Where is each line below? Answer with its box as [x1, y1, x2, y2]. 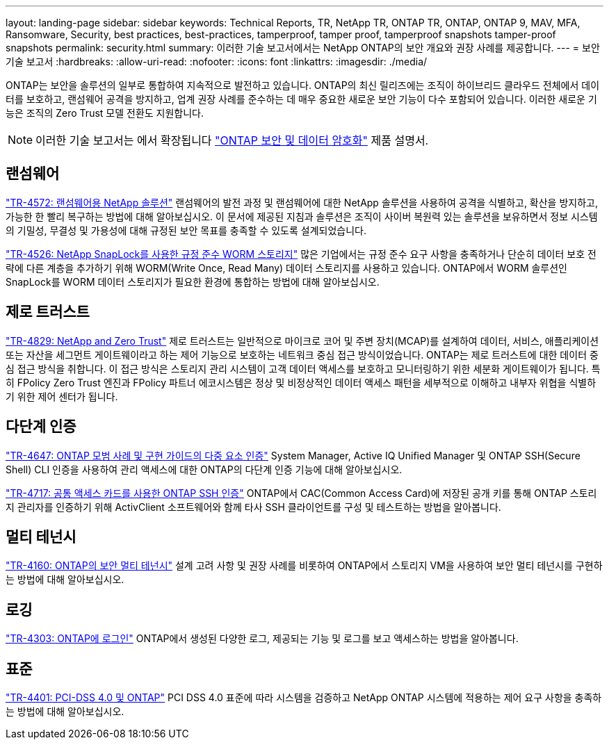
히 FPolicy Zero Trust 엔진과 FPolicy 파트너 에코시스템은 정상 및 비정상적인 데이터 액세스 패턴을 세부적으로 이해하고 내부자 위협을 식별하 [6, 376, 596, 388]
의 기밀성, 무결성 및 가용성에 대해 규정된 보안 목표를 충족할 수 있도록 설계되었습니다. [6, 224, 366, 236]
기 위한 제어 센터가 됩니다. [6, 390, 118, 402]
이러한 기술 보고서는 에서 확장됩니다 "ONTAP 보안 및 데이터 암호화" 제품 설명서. [35, 133, 429, 147]
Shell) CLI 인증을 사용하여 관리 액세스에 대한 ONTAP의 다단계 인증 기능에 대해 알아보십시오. [6, 463, 403, 475]
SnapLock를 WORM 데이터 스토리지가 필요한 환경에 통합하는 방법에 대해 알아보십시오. [6, 275, 380, 288]
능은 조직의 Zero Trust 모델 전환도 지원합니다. [6, 107, 204, 119]
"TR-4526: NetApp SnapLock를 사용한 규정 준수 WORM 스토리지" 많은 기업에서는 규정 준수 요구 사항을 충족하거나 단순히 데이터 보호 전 [6, 247, 596, 260]
